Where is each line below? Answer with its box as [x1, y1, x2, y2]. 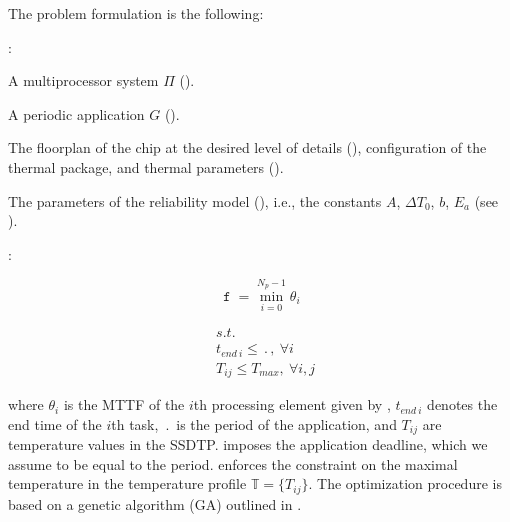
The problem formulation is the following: [8, 3, 264, 23]
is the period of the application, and [176, 413, 397, 434]
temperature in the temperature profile [8, 473, 247, 494]
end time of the [8, 413, 102, 434]
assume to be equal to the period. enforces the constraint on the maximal [8, 453, 458, 474]
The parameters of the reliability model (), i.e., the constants [8, 190, 382, 211]
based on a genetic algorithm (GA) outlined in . [8, 493, 302, 514]
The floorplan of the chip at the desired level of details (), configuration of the [8, 137, 487, 158]
